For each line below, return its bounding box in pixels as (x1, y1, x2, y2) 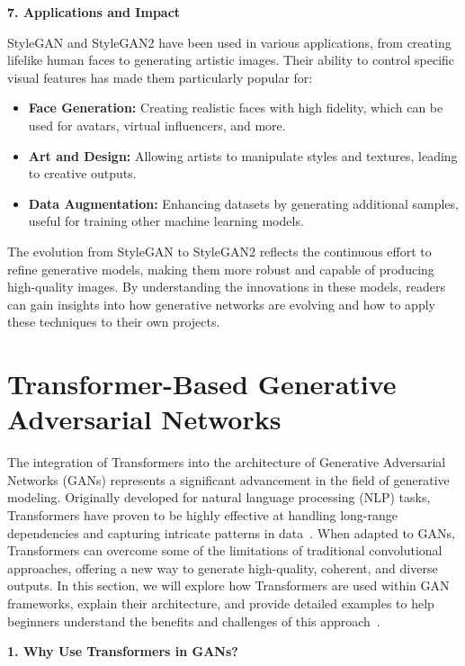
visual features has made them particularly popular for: (7, 67, 313, 86)
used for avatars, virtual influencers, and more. (28, 115, 286, 134)
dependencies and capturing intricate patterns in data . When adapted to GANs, (7, 523, 455, 542)
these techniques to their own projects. (7, 312, 220, 331)
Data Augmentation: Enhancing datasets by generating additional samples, (28, 193, 459, 212)
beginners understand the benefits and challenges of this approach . (7, 611, 380, 630)
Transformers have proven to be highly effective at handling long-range (7, 506, 398, 524)
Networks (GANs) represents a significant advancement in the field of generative (7, 470, 450, 489)
